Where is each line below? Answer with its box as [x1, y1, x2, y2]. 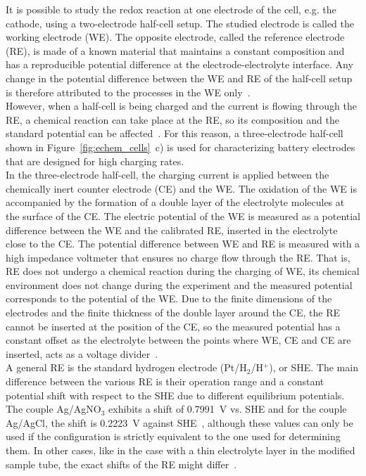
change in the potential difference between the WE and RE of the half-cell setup [6, 70, 353, 85]
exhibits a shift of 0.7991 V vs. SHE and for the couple [108, 401, 347, 416]
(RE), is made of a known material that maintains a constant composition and [6, 43, 345, 58]
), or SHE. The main [269, 360, 358, 375]
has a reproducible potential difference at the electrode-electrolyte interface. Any [6, 57, 353, 72]
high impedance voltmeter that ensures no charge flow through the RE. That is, [6, 250, 351, 264]
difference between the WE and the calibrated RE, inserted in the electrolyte [6, 222, 338, 237]
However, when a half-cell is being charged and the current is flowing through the [6, 98, 357, 113]
